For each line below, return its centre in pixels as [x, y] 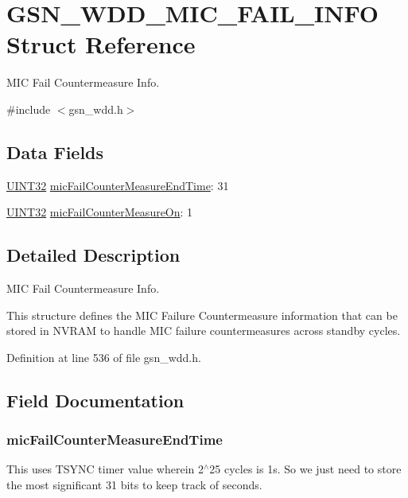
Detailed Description [93, 255]
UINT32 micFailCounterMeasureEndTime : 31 [118, 185]
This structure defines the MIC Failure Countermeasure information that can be [202, 315]
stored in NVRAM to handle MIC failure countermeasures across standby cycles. [204, 331]
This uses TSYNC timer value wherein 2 [105, 469]
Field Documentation [95, 400]
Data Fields [55, 152]
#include [29, 109]
